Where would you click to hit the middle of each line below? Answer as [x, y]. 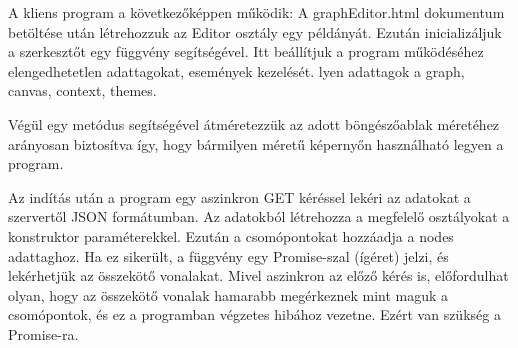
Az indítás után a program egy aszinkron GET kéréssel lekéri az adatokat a [239, 196]
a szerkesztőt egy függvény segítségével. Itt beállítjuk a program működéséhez [246, 51]
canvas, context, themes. [82, 90]
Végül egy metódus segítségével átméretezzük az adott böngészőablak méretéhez [254, 123]
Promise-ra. [43, 333]
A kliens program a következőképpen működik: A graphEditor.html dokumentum [256, 12]
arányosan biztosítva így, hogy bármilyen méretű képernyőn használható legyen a [256, 143]
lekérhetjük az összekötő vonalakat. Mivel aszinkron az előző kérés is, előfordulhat [258, 275]
